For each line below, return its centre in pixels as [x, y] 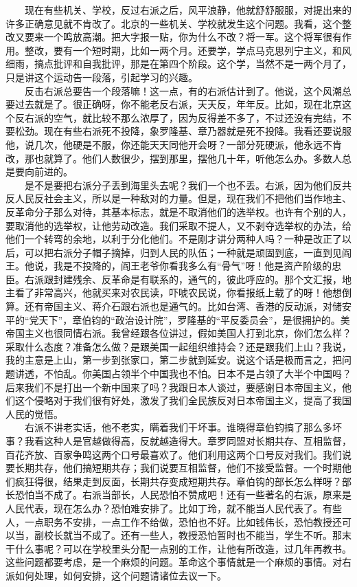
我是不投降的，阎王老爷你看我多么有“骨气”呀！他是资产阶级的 [193, 266]
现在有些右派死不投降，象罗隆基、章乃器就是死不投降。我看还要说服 [197, 131]
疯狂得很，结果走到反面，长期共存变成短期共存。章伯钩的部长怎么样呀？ [178, 481]
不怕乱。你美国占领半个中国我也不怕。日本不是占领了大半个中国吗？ [197, 374]
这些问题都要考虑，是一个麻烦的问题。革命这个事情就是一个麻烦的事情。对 [174, 562]
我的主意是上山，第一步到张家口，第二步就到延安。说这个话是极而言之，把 [174, 360]
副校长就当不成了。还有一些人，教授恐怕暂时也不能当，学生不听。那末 [193, 535]
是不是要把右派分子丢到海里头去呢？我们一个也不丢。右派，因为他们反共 [188, 185]
